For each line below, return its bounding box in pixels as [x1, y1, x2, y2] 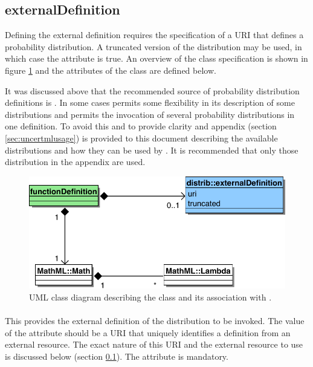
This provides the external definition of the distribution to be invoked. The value [5, 314, 305, 327]
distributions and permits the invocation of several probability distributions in [5, 108, 295, 120]
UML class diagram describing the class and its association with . [29, 290, 272, 303]
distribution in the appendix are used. [5, 155, 146, 168]
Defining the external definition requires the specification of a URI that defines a [5, 28, 304, 41]
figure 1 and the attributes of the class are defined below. [5, 63, 216, 76]
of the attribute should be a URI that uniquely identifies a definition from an [5, 326, 291, 339]
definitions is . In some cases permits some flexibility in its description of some [5, 96, 295, 109]
